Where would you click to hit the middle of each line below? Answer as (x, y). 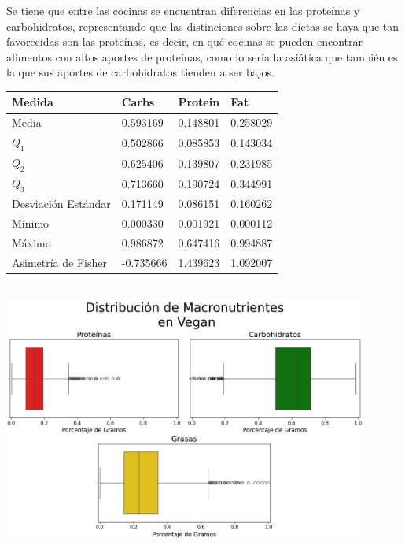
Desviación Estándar (61, 204)
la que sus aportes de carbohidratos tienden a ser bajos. (140, 72)
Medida (33, 102)
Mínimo (31, 223)
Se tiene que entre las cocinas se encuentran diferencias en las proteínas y (183, 10)
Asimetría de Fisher (59, 262)
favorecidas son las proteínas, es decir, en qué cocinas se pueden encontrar (184, 41)
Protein (199, 102)
